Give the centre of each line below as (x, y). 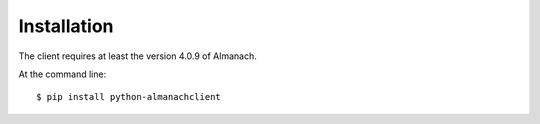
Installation (66, 26)
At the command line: (62, 74)
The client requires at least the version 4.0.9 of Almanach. (137, 56)
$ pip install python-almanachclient (129, 97)
